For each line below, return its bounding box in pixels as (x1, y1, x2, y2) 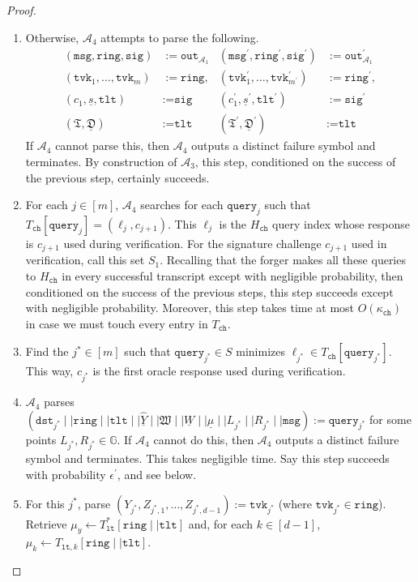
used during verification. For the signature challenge (63, 234, 322, 251)
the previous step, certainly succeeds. (25, 169, 210, 186)
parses (44, 393, 75, 410)
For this (25, 494, 65, 511)
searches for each (140, 196, 224, 213)
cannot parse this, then (55, 137, 170, 154)
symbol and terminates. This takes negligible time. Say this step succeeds (25, 450, 390, 467)
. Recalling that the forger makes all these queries (160, 251, 406, 268)
